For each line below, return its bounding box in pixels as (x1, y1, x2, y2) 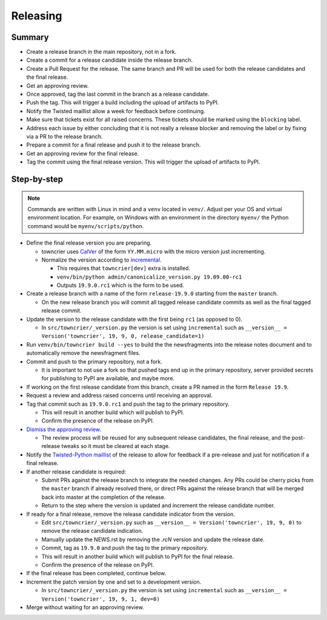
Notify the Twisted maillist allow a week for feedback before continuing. (26, 107, 205, 114)
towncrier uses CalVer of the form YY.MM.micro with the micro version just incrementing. (41, 248, 266, 255)
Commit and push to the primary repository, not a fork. (26, 358, 163, 365)
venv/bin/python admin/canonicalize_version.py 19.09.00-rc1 (56, 273, 242, 280)
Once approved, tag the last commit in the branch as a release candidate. (26, 91, 210, 98)
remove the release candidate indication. (41, 527, 144, 535)
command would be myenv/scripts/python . (27, 222, 144, 229)
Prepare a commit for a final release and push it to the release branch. (26, 141, 201, 148)
